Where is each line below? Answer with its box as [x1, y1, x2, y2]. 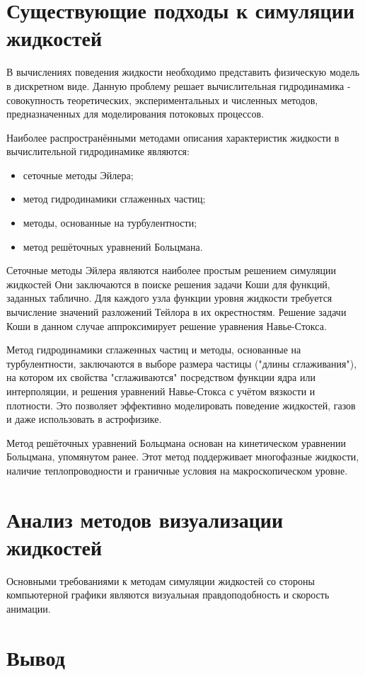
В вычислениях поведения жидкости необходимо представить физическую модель [6, 64, 360, 79]
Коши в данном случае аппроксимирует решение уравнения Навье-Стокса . [6, 318, 327, 333]
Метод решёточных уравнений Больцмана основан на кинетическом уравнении [6, 435, 346, 450]
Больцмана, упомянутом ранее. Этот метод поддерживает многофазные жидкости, [6, 449, 359, 464]
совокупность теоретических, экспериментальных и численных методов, [6, 92, 318, 107]
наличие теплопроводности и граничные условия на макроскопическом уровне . [6, 463, 348, 477]
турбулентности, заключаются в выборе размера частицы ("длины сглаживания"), [6, 356, 357, 370]
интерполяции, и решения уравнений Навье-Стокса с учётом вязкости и [6, 384, 315, 398]
